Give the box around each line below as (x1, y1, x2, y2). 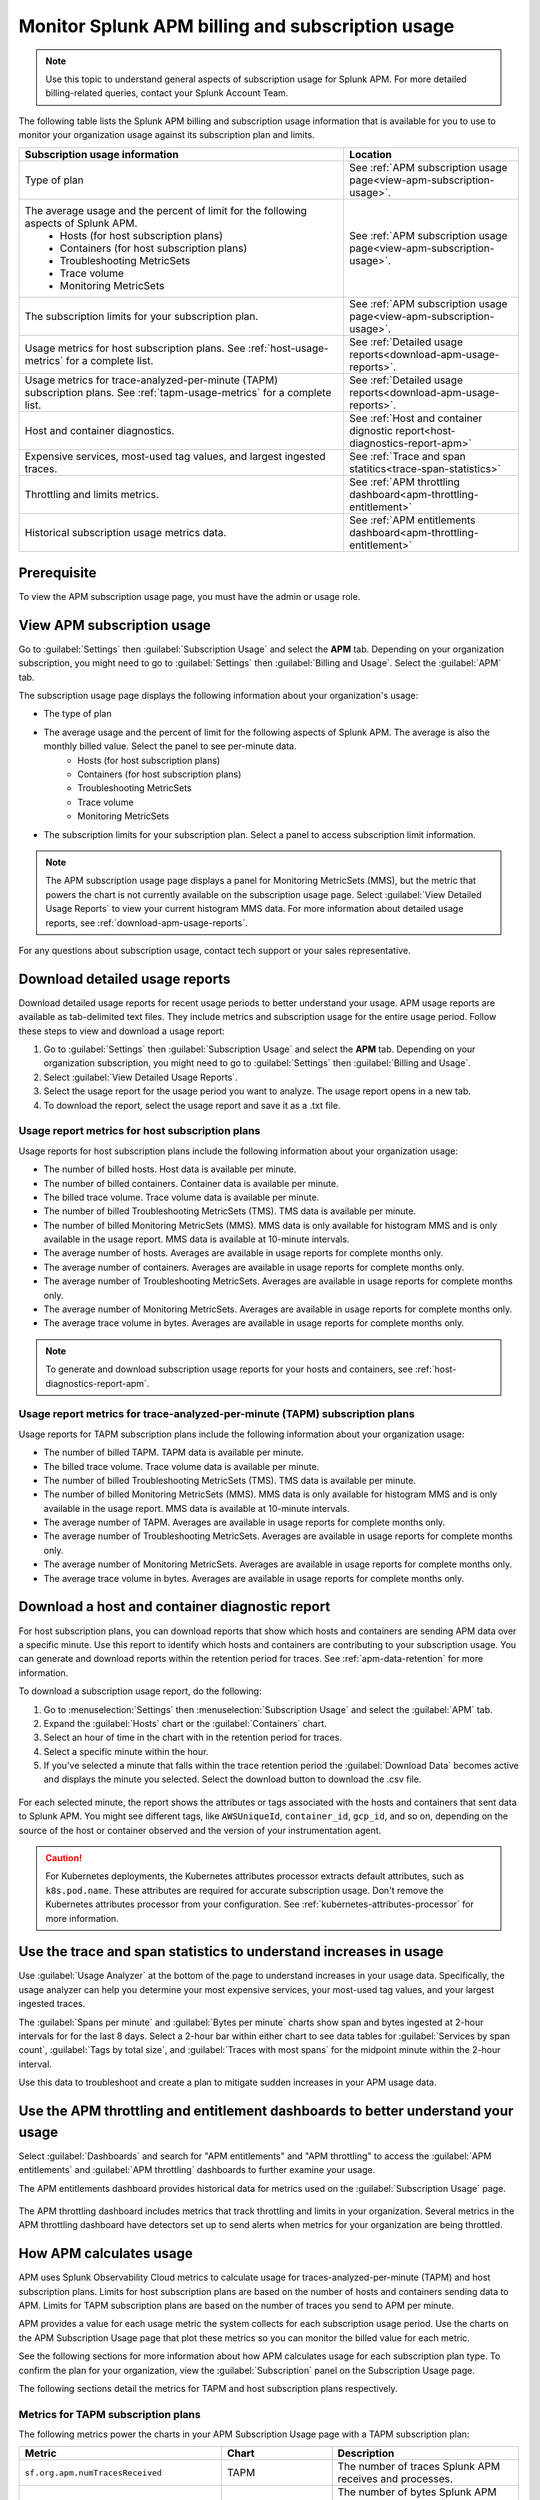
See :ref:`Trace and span (349, 449, 466, 463)
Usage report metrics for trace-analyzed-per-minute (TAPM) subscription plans (18, 1407, 415, 1421)
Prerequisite (18, 564, 97, 581)
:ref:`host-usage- (248, 341, 329, 355)
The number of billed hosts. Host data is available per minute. (43, 1163, 297, 1175)
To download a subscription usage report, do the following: (18, 1685, 262, 1697)
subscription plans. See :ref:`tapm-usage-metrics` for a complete (24, 385, 332, 399)
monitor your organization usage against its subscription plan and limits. (18, 129, 315, 141)
